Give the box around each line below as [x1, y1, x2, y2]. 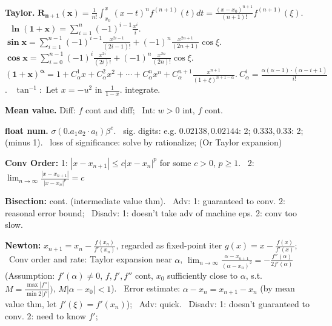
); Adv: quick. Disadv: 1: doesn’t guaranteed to [126, 297, 310, 310]
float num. [5, 124, 48, 136]
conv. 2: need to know [5, 309, 86, 322]
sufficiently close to [167, 268, 238, 281]
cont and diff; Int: [85, 104, 156, 116]
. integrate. [119, 83, 161, 96]
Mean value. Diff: [5, 104, 76, 116]
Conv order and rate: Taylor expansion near [8, 253, 172, 265]
